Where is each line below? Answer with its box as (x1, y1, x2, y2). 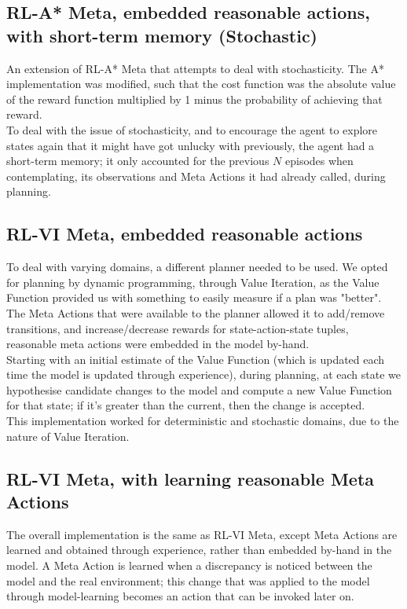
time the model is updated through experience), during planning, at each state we (6, 366, 401, 383)
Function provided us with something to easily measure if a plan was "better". (6, 289, 382, 306)
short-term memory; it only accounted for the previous (6, 152, 269, 169)
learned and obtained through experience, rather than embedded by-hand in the (6, 541, 392, 558)
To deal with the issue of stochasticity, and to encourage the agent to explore (6, 121, 378, 138)
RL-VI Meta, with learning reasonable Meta (6, 466, 375, 490)
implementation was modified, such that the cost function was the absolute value (6, 75, 396, 92)
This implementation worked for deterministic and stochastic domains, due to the (6, 413, 399, 429)
